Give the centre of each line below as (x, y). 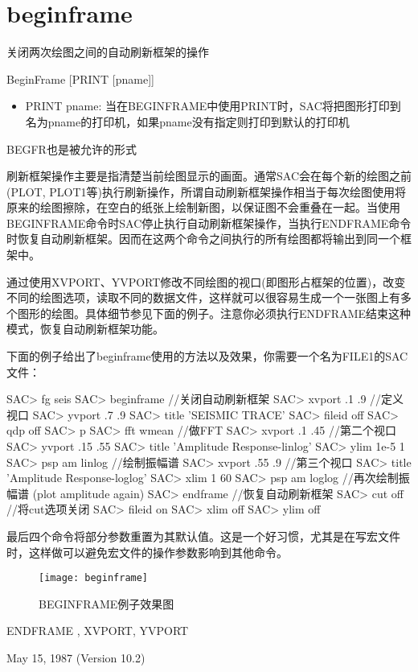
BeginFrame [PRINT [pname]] (80, 78)
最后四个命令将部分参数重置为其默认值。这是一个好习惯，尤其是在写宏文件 (203, 536)
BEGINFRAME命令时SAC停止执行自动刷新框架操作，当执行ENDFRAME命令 (209, 223)
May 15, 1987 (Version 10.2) (76, 658)
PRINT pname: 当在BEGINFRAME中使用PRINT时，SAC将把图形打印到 (213, 106)
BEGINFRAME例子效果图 (107, 603)
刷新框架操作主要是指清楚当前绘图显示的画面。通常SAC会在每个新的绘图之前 (209, 176)
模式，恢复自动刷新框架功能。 (85, 329)
